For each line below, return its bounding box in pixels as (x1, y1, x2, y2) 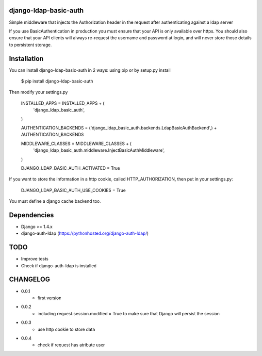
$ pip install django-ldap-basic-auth (21, 78, 93, 84)
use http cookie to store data (37, 326, 95, 332)
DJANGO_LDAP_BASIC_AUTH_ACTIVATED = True (21, 165, 120, 171)
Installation (9, 54, 44, 63)
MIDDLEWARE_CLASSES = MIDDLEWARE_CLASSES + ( (21, 141, 132, 146)
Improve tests (21, 256, 49, 262)
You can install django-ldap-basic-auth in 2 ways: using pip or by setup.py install (9, 67, 171, 73)
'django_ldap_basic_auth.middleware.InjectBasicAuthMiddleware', (33, 147, 165, 153)
